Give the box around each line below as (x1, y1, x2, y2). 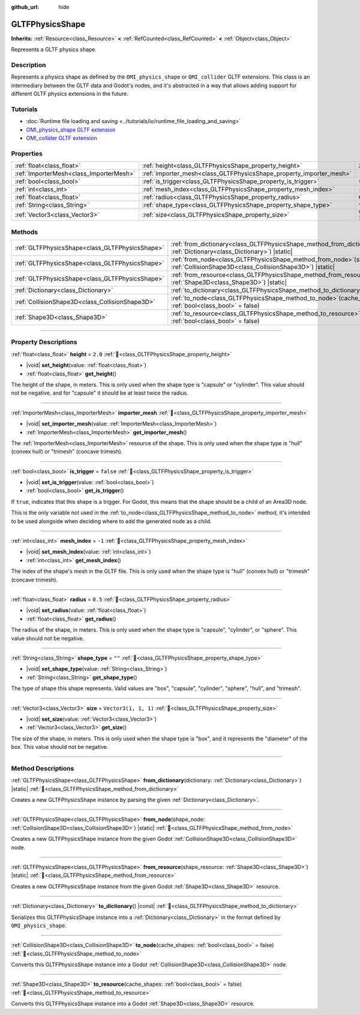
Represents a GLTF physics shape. (11, 46, 97, 53)
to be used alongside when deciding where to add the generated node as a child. (11, 517, 212, 525)
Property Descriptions (11, 338, 77, 347)
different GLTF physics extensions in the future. (11, 90, 128, 97)
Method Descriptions (11, 764, 74, 772)
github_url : (11, 4, 39, 10)
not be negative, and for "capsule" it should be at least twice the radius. (11, 389, 188, 396)
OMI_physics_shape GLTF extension (26, 126, 116, 133)
